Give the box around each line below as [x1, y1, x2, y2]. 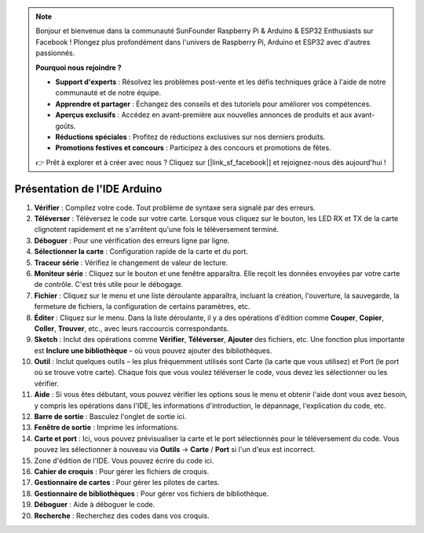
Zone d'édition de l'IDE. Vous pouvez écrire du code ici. [34, 456, 214, 465]
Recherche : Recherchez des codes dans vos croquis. [34, 511, 210, 520]
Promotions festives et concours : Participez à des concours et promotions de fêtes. [55, 143, 331, 153]
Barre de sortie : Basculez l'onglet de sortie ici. [34, 412, 187, 421]
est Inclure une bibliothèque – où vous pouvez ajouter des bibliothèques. [34, 346, 272, 355]
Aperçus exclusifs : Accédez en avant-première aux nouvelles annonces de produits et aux [55, 110, 353, 119]
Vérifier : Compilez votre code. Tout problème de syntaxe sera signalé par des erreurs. [34, 203, 316, 212]
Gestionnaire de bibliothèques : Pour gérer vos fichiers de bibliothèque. [34, 488, 269, 498]
